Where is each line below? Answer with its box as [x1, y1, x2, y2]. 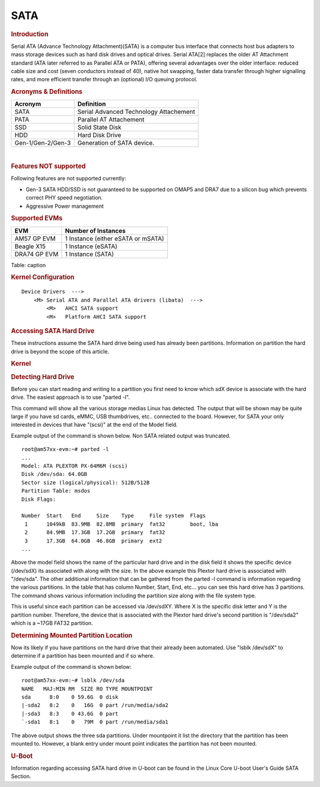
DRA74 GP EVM [14, 250, 59, 258]
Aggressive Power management [25, 202, 104, 210]
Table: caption [11, 261, 46, 268]
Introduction [11, 30, 49, 38]
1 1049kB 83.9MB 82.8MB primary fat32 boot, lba [24, 521, 219, 528]
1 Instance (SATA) [65, 250, 114, 258]
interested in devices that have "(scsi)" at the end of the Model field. [11, 421, 178, 429]
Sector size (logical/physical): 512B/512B [21, 479, 150, 486]
